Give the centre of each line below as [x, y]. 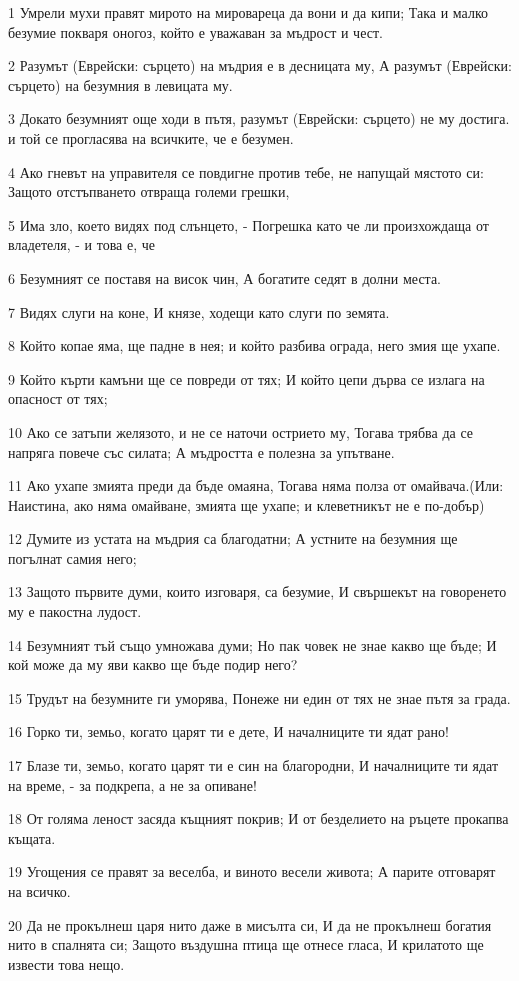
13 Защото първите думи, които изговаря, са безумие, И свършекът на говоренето [257, 591]
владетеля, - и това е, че [82, 244]
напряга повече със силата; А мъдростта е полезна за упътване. [201, 451]
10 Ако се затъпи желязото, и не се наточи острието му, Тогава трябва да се [241, 431]
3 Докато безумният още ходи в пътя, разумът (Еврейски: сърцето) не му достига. [259, 118]
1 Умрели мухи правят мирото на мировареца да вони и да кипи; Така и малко [248, 12]
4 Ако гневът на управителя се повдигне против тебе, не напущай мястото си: [246, 171]
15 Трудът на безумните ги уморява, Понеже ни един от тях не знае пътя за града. [259, 697]
